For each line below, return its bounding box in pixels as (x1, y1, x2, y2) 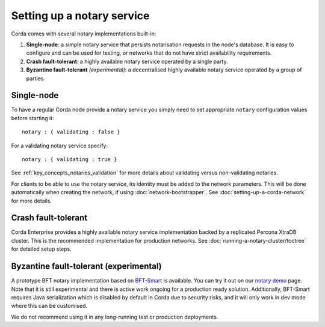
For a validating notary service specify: (11, 142, 108, 149)
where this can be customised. (11, 302, 87, 310)
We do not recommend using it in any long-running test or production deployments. (11, 313, 218, 320)
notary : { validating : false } (22, 129, 120, 135)
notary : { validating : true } (22, 156, 117, 162)
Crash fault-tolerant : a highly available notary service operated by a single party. (26, 58, 228, 65)
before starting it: (11, 114, 54, 121)
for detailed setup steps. (11, 245, 72, 252)
